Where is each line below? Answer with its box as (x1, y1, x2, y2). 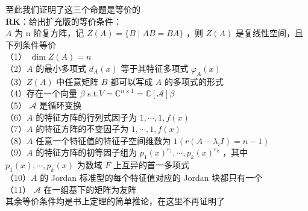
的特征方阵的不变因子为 (36, 122, 129, 135)
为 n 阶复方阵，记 (14, 27, 84, 39)
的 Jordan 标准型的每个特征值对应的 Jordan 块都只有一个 (40, 171, 263, 183)
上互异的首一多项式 (113, 159, 189, 171)
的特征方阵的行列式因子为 (36, 110, 137, 123)
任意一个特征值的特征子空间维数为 (36, 134, 171, 146)
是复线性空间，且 (235, 27, 303, 39)
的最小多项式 (36, 61, 87, 74)
